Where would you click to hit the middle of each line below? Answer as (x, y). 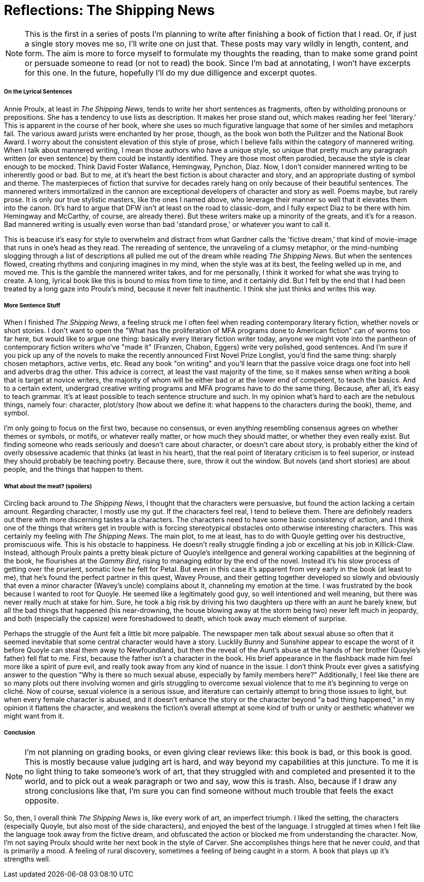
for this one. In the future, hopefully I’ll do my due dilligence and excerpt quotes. (171, 72)
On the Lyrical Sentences (38, 92)
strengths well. (27, 859)
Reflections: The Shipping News (110, 10)
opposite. (42, 800)
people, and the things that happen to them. (74, 469)
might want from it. (34, 716)
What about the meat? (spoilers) (48, 486)
